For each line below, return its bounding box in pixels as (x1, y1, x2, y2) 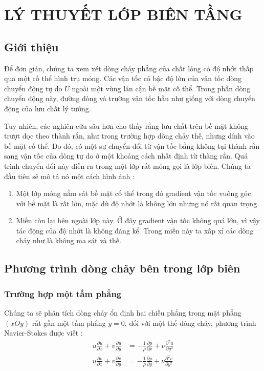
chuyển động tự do (4, 83, 62, 93)
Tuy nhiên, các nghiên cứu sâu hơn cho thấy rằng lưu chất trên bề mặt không (4, 120, 248, 131)
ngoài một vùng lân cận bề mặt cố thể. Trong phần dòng (72, 83, 251, 93)
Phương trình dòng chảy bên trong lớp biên (4, 260, 240, 276)
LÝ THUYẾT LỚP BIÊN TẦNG (4, 4, 243, 25)
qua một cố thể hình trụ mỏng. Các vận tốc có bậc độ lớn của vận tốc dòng (4, 73, 241, 84)
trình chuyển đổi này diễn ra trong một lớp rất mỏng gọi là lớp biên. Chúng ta (4, 160, 251, 171)
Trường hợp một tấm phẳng (4, 287, 122, 300)
